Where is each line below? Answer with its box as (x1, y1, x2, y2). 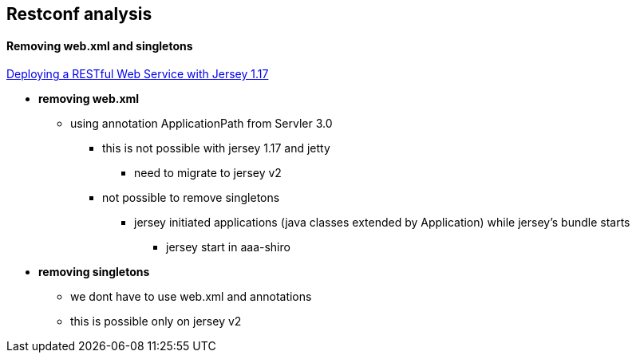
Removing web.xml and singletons (6, 38, 193, 53)
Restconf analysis (6, 4, 152, 24)
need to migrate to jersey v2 (134, 166, 282, 180)
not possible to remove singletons (102, 191, 280, 205)
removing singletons (38, 265, 150, 279)
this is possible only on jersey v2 (70, 314, 242, 329)
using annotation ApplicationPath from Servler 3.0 (70, 116, 333, 131)
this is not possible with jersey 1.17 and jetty (102, 141, 330, 156)
